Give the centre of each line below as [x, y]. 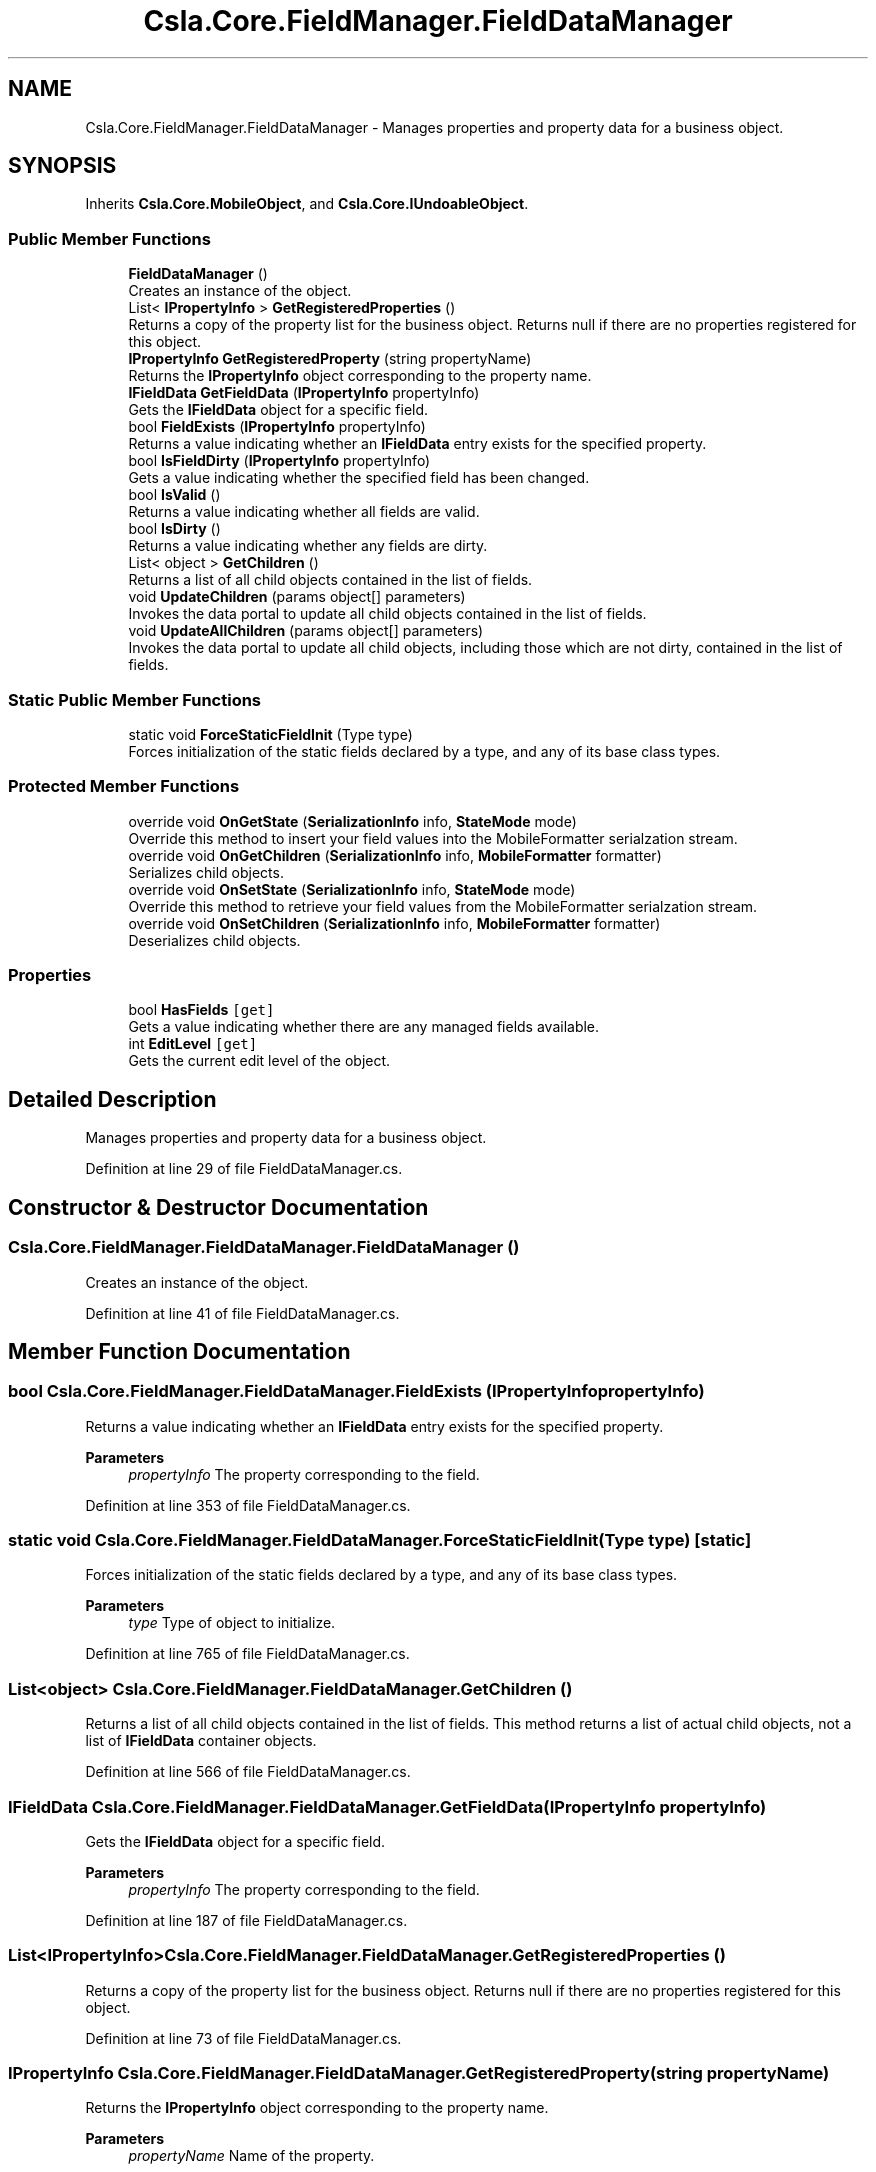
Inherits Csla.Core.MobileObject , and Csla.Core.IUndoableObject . [307, 204]
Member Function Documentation [179, 1351]
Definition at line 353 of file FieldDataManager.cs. [248, 1505]
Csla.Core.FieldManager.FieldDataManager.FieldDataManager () [264, 1247]
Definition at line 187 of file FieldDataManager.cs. [246, 1920]
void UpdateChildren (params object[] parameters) [297, 597]
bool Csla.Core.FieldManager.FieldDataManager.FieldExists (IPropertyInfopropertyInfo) [356, 1391]
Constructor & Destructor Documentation [218, 1207]
